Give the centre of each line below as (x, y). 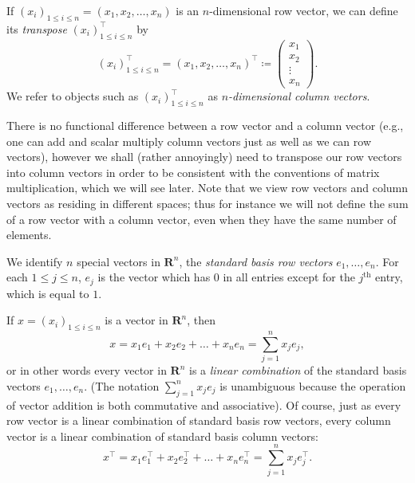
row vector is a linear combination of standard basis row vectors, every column (199, 420)
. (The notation (122, 385)
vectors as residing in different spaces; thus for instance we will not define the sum (207, 203)
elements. (29, 235)
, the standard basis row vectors (256, 261)
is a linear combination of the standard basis (298, 370)
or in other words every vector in (87, 370)
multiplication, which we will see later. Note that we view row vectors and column (207, 188)
